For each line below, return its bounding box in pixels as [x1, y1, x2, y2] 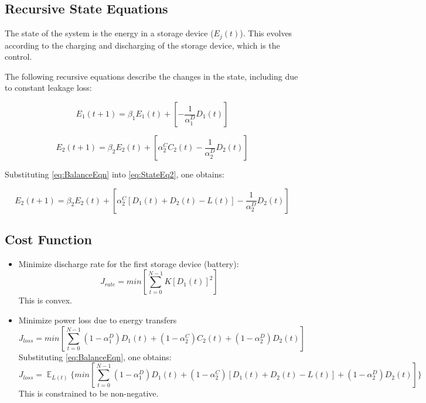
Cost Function [5, 230, 92, 248]
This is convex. [18, 294, 72, 306]
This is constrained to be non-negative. [18, 387, 159, 399]
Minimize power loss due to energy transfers [18, 314, 177, 326]
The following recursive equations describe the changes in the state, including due [5, 70, 298, 82]
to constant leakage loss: [5, 81, 92, 94]
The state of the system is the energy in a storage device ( [5, 27, 214, 39]
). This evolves [240, 27, 292, 39]
